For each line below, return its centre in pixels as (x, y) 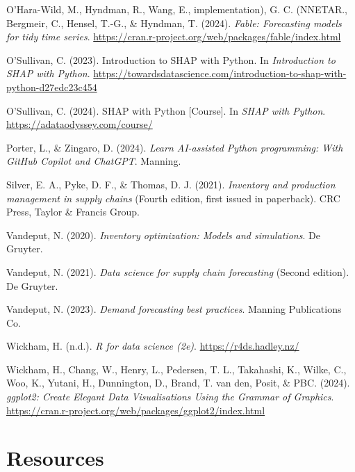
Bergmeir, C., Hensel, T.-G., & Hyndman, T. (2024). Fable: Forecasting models (174, 23)
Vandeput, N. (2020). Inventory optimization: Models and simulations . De (163, 235)
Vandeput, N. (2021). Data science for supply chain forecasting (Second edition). (178, 271)
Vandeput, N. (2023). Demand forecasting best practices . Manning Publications (174, 309)
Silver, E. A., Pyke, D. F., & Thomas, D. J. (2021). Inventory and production (171, 184)
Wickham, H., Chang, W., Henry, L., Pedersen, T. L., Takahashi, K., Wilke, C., (176, 369)
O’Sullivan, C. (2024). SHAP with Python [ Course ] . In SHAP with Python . (166, 110)
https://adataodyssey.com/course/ (80, 124)
